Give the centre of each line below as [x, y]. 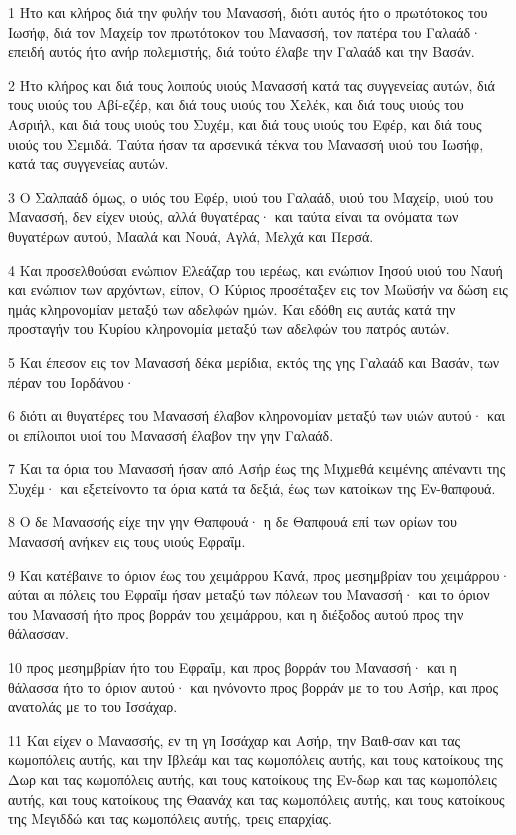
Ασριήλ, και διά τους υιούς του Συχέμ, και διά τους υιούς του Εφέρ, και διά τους [245, 123]
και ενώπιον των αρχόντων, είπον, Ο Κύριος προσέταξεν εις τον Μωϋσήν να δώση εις [258, 289]
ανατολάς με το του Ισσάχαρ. [93, 706]
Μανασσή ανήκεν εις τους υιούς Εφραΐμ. [127, 541]
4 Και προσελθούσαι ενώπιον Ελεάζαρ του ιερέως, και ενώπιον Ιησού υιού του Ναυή [255, 269]
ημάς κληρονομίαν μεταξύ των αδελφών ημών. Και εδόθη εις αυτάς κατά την [232, 308]
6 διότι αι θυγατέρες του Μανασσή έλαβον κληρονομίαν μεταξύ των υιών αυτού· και [257, 415]
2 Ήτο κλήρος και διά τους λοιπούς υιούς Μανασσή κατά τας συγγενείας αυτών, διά [251, 84]
